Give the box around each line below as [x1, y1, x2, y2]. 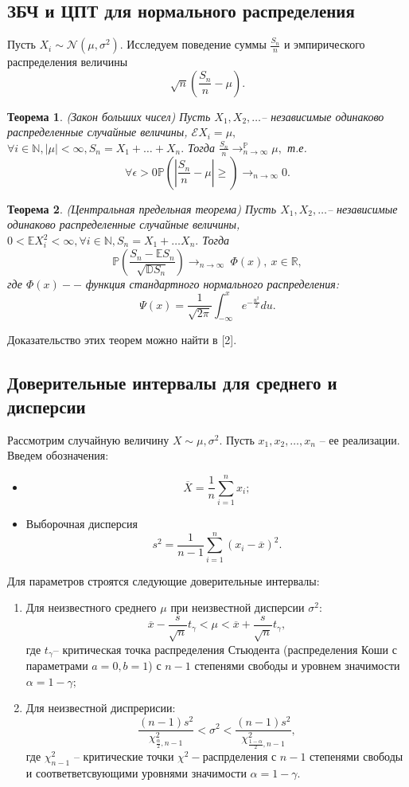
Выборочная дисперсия [25, 515, 138, 531]
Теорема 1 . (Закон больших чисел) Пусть [7, 108, 211, 124]
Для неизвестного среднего [25, 599, 157, 616]
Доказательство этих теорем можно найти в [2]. [7, 331, 237, 348]
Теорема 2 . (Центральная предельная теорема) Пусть [7, 200, 277, 217]
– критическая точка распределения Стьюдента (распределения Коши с [53, 640, 397, 657]
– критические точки [73, 748, 174, 765]
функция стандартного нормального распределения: [85, 275, 340, 292]
